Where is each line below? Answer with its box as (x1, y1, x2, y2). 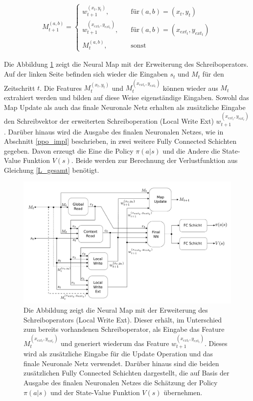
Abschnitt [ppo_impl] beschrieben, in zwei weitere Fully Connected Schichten (4, 136, 237, 146)
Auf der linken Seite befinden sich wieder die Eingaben (4, 69, 168, 79)
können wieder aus (162, 82, 218, 93)
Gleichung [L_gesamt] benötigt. (4, 164, 99, 175)
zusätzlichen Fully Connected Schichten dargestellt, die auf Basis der (23, 368, 230, 378)
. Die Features (40, 82, 82, 93)
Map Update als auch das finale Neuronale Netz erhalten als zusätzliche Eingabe (4, 102, 246, 112)
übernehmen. (163, 387, 203, 397)
